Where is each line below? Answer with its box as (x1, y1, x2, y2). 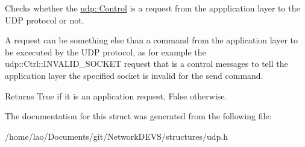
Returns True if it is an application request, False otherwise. (5, 89, 227, 102)
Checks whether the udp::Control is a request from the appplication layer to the (5, 2, 300, 14)
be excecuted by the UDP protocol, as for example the (5, 45, 206, 58)
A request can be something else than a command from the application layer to (5, 34, 298, 46)
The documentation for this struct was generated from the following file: (5, 110, 272, 122)
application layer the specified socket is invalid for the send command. (5, 69, 263, 81)
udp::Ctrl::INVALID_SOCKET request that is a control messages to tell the (5, 57, 288, 70)
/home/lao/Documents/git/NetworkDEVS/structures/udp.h (5, 130, 228, 142)
